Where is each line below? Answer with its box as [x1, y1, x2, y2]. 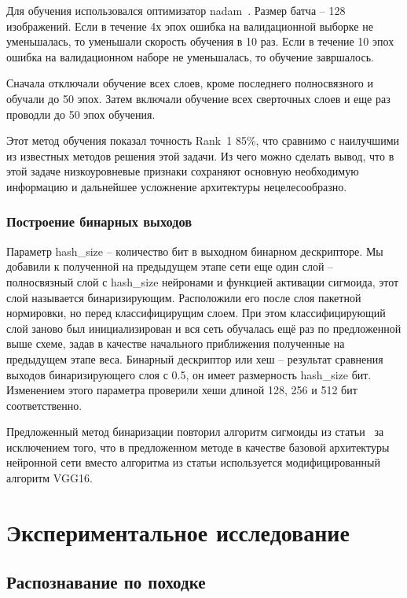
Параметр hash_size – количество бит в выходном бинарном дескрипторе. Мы [6, 242, 383, 259]
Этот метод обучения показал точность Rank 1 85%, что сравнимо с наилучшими [6, 132, 399, 149]
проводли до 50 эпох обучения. [6, 105, 156, 122]
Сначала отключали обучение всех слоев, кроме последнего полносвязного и [6, 75, 373, 91]
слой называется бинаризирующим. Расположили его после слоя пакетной [6, 289, 361, 305]
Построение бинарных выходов [6, 212, 192, 231]
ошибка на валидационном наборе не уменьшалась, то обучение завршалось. [6, 48, 374, 65]
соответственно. [6, 397, 82, 413]
